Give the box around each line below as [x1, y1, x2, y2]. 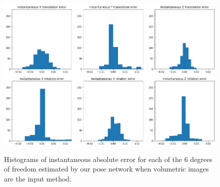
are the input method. [4, 173, 72, 183]
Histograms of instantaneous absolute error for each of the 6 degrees [4, 153, 212, 164]
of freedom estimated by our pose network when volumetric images [4, 163, 209, 174]
